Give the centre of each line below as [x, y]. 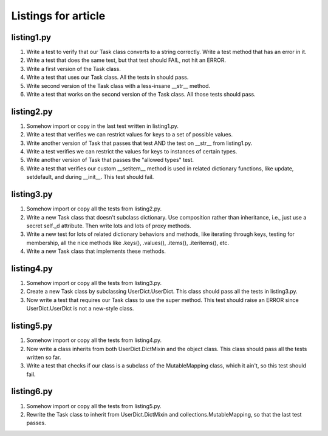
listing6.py [32, 391]
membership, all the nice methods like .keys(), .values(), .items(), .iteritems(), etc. [128, 243]
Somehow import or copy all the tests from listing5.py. [94, 406]
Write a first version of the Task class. [74, 69]
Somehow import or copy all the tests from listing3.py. [94, 283]
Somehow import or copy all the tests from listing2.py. [94, 209]
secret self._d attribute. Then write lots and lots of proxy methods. [109, 226]
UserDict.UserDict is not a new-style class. [80, 309]
